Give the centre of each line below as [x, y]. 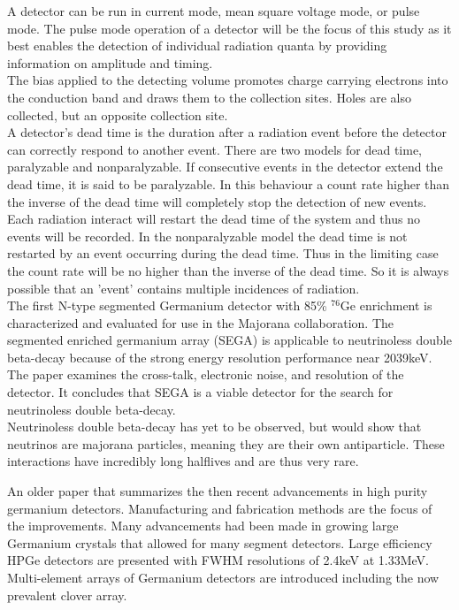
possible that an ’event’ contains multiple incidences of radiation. [184, 288]
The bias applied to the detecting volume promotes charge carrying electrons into [228, 80]
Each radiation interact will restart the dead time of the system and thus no [214, 219]
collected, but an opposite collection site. [118, 114]
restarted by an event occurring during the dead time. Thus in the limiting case [223, 253]
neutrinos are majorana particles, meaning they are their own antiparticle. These [226, 443]
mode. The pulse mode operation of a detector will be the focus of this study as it [229, 28]
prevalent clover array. [67, 595]
